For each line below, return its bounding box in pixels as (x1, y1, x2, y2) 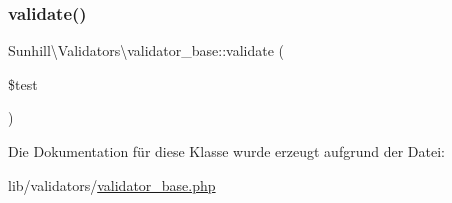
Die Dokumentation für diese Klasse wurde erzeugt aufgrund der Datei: (8, 141, 445, 161)
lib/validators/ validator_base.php (8, 174, 216, 195)
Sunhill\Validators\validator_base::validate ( (8, 40, 285, 61)
